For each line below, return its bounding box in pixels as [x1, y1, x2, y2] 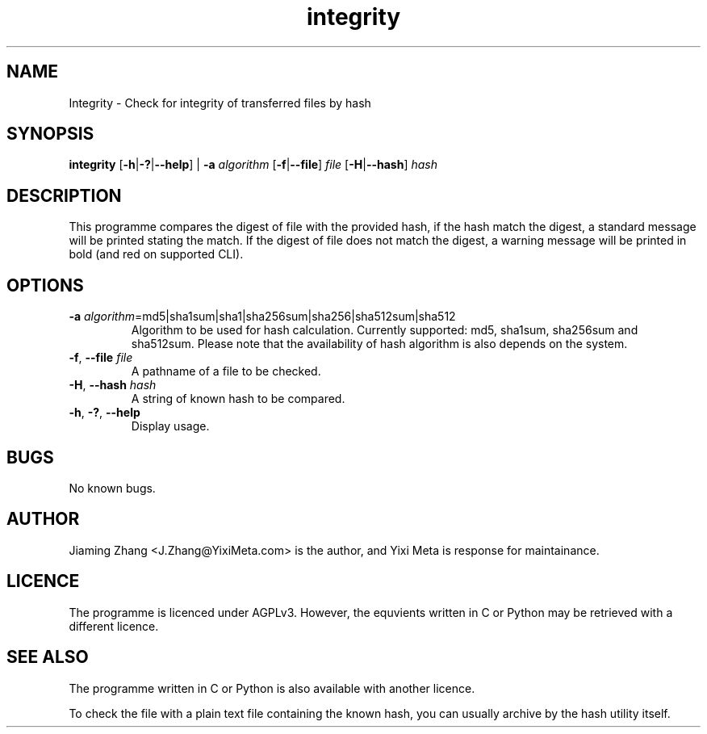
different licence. [69, 619, 159, 633]
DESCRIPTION [6, 185, 122, 206]
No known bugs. [69, 480, 156, 495]
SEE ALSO [6, 647, 89, 668]
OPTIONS [6, 275, 84, 296]
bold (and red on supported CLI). [69, 247, 244, 262]
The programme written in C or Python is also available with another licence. [69, 681, 475, 695]
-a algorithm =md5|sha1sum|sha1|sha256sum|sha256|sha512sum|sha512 [69, 309, 456, 324]
